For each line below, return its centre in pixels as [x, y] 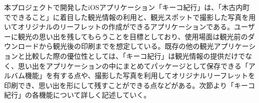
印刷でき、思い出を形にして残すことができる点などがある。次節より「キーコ [130, 85]
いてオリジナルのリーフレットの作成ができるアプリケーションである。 [119, 27]
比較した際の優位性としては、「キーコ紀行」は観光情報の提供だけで [135, 55]
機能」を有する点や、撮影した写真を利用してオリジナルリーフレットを [140, 75]
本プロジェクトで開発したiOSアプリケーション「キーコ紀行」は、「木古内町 [127, 7]
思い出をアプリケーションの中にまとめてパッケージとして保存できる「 [133, 65]
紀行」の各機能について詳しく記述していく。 [77, 95]
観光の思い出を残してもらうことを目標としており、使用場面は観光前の [133, 36]
